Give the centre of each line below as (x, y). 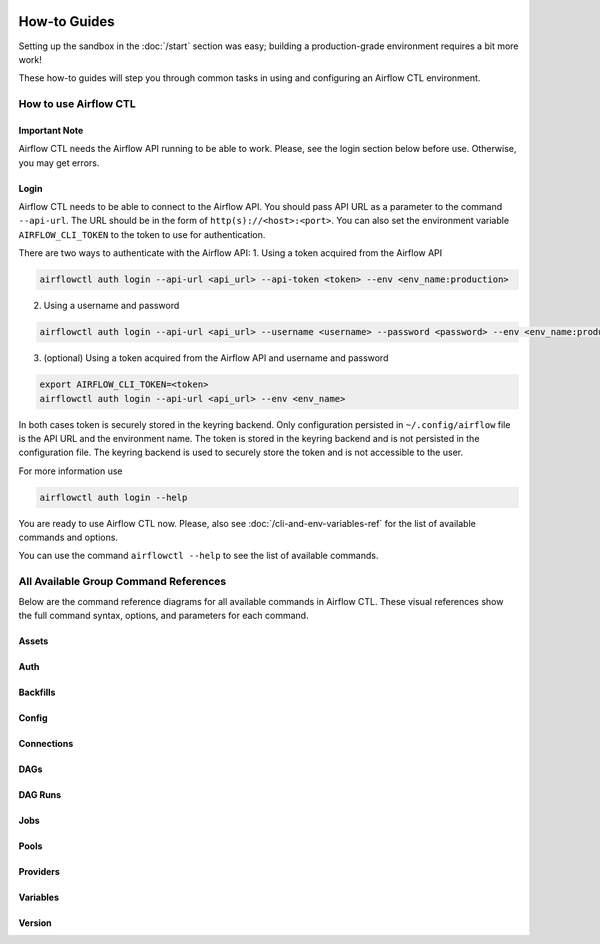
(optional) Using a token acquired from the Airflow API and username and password (216, 358)
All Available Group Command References (122, 582)
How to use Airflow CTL (77, 104)
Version (35, 922)
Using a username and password (111, 306)
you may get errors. (59, 162)
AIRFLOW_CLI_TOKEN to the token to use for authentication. (142, 234)
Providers (39, 871)
